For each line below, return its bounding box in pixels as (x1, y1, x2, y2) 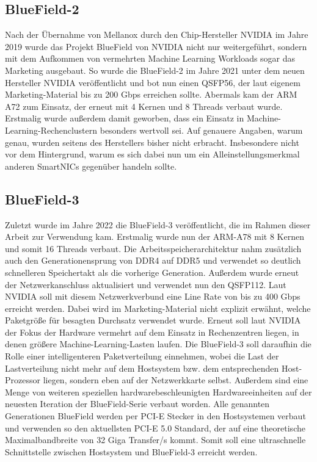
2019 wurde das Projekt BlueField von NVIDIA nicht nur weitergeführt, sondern (5, 40, 307, 52)
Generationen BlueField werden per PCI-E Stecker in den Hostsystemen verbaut (5, 410, 306, 422)
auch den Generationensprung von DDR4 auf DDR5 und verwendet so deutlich (5, 254, 301, 267)
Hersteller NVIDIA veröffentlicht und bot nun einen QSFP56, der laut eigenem (5, 76, 301, 88)
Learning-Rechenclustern (5, 123, 98, 136)
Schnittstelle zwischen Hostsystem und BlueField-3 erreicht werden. (5, 445, 258, 458)
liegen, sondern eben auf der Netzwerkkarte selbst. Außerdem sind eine (43, 374, 308, 386)
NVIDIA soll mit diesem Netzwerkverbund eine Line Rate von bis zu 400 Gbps (5, 290, 301, 303)
